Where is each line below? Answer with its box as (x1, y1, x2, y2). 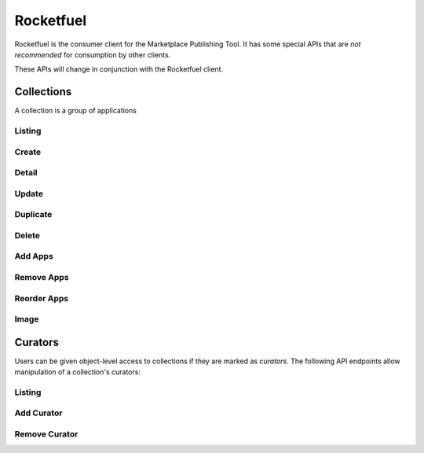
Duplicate (14, 209, 53, 220)
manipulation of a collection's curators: (14, 367, 141, 377)
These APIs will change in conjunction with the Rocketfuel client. (14, 64, 224, 74)
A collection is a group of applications (14, 106, 137, 116)
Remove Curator (14, 429, 79, 440)
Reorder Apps (14, 293, 69, 304)
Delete (14, 230, 41, 241)
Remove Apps (14, 271, 70, 282)
